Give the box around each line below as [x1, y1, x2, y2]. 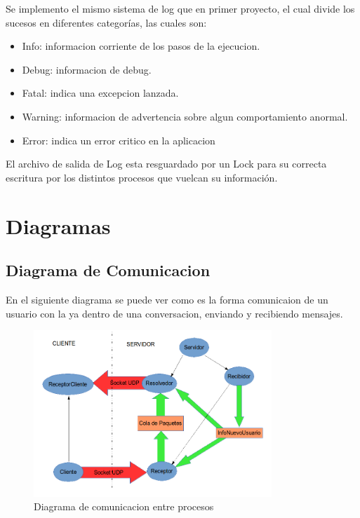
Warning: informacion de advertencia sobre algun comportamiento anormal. [22, 109, 348, 123]
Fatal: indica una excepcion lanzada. [22, 86, 179, 100]
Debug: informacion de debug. [22, 62, 152, 76]
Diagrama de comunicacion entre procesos [34, 499, 214, 514]
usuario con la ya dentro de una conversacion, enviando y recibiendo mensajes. [6, 306, 343, 320]
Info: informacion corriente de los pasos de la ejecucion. [22, 39, 260, 53]
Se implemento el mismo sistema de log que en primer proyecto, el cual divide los [6, 1, 355, 15]
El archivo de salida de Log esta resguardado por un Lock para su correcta [6, 156, 327, 171]
